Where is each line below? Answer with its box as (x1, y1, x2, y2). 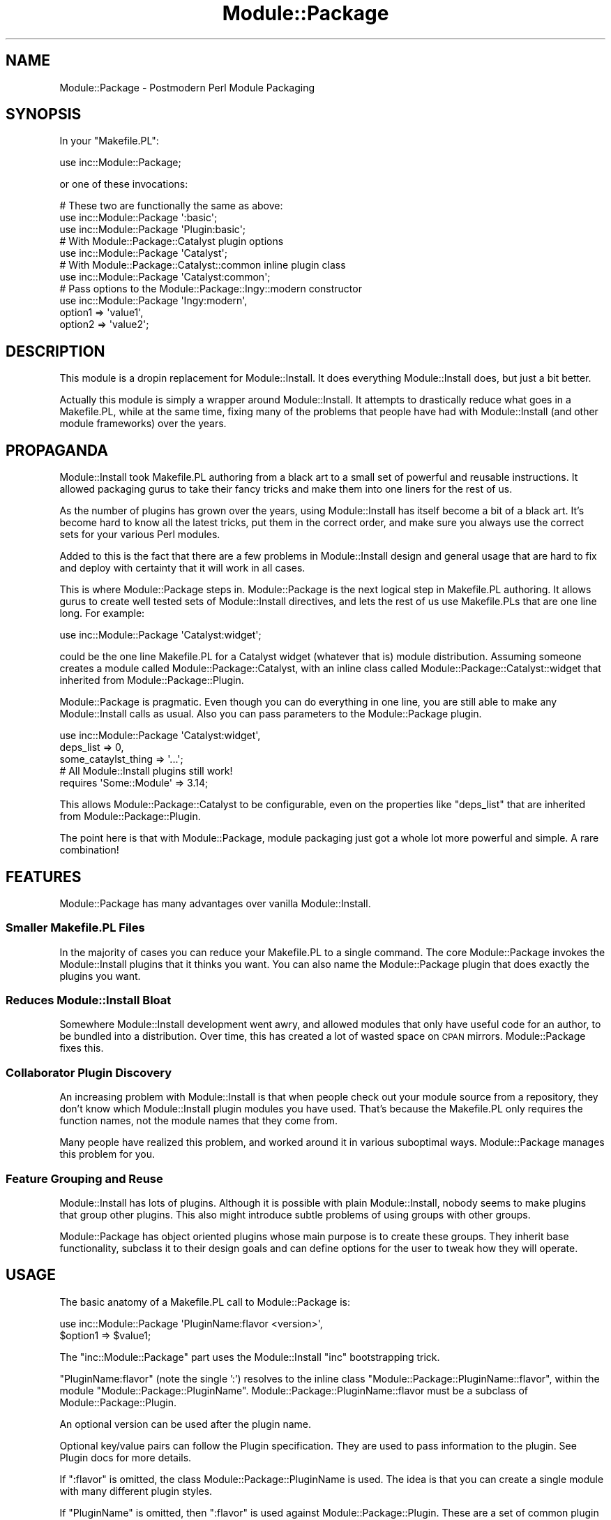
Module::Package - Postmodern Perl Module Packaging (59, 81, 315, 94)
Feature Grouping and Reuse (6, 1171, 163, 1186)
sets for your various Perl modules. (59, 528, 220, 541)
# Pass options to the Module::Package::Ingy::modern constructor (59, 283, 362, 295)
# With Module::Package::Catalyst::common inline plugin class (59, 259, 346, 271)
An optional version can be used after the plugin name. (59, 1417, 312, 1430)
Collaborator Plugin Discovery (6, 1065, 172, 1080)
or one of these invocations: (59, 178, 188, 191)
